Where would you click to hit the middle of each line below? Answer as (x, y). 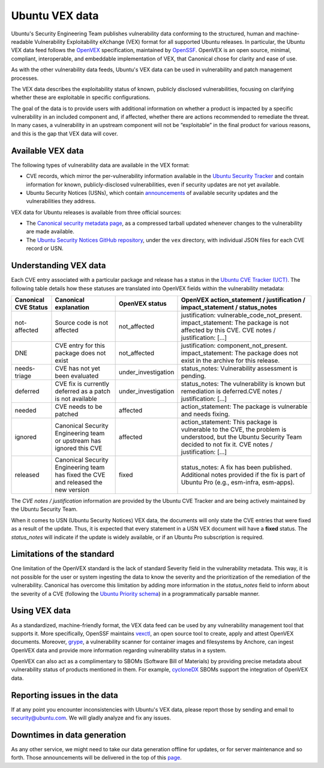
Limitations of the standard (63, 554)
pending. (193, 376)
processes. (25, 78)
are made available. (50, 231)
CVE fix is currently (82, 384)
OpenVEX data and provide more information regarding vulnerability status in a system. (119, 650)
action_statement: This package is (229, 421)
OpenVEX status (143, 303)
